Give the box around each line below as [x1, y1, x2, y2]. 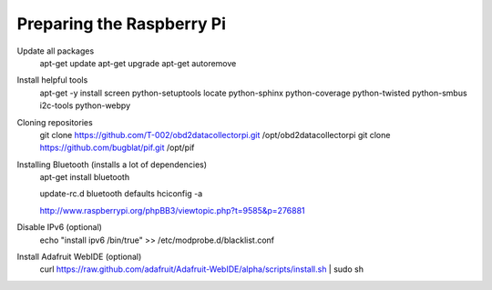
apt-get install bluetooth [39, 172, 130, 183]
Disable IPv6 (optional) [16, 222, 102, 233]
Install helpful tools [16, 75, 88, 85]
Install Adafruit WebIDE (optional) [16, 251, 142, 263]
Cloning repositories [16, 116, 93, 127]
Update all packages [16, 45, 95, 56]
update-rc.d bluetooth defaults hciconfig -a [39, 188, 203, 199]
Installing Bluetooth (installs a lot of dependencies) [16, 159, 208, 170]
